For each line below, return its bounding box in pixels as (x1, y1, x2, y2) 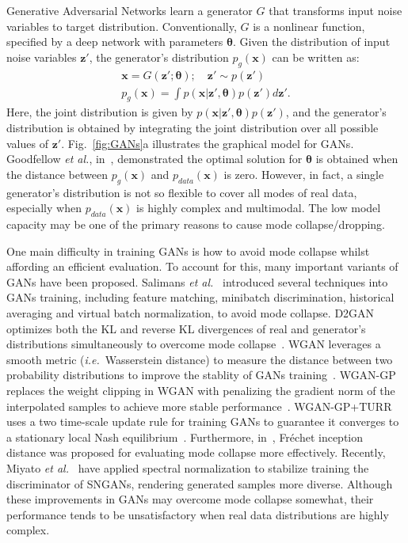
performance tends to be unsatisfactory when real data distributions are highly (6, 506, 389, 522)
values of (6, 135, 48, 151)
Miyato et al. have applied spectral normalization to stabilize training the (6, 459, 369, 476)
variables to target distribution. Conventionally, (6, 17, 237, 34)
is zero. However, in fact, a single (223, 165, 384, 182)
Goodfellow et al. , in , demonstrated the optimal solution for (6, 150, 303, 167)
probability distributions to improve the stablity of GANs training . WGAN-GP (6, 366, 396, 383)
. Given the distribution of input (232, 33, 391, 50)
